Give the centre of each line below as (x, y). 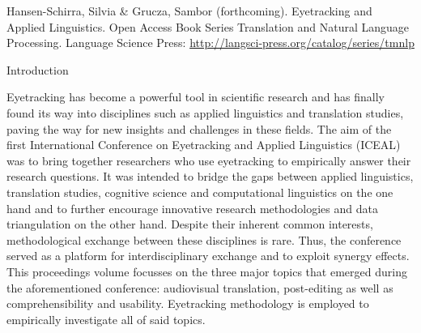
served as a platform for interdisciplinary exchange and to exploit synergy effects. (208, 256)
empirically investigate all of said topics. (106, 319)
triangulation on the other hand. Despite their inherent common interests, (190, 224)
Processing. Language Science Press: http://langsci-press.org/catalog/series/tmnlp (210, 43)
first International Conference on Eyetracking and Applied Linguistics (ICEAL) (204, 145)
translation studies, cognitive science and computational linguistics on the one (200, 192)
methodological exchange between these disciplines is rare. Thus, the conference (204, 239)
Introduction (38, 69)
